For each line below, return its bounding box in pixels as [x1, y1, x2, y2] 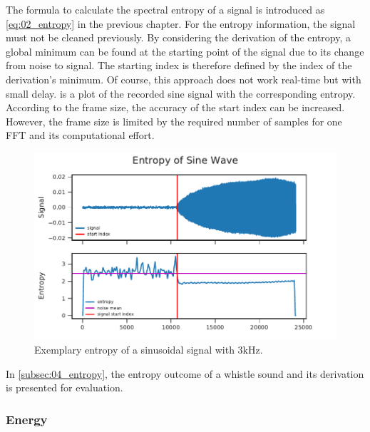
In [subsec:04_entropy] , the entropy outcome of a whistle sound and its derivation [6, 366, 364, 381]
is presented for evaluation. [6, 380, 123, 395]
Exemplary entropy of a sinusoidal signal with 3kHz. [34, 341, 263, 356]
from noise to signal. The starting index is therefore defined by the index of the [6, 58, 352, 73]
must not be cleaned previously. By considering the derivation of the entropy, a [6, 30, 351, 45]
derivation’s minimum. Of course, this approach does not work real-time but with [6, 71, 361, 86]
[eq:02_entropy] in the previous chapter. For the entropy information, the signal [6, 16, 356, 31]
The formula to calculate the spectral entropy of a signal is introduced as [6, 2, 325, 16]
